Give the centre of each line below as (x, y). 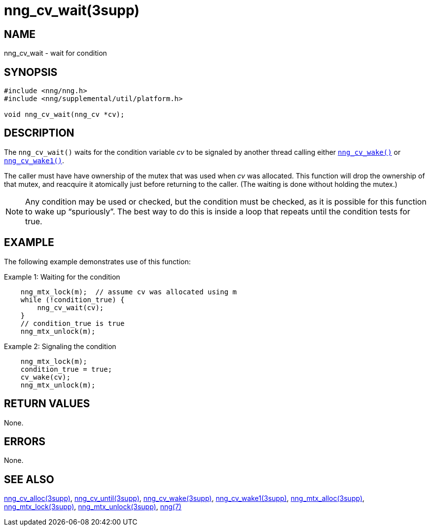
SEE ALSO (29, 479)
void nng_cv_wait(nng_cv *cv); (64, 115)
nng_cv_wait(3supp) (72, 10)
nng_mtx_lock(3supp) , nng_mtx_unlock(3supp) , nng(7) (93, 507)
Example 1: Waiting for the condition (62, 277)
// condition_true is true (72, 323)
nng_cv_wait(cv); (71, 307)
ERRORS (25, 441)
